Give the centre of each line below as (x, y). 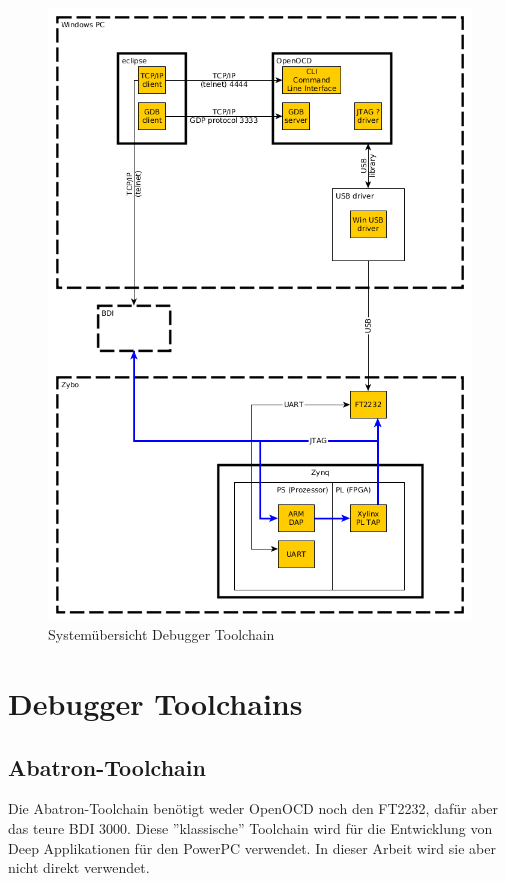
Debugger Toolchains (155, 702)
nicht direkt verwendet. (79, 867)
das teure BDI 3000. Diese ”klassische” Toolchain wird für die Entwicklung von (250, 827)
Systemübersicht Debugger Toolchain (161, 634)
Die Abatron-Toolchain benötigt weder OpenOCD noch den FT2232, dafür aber (253, 808)
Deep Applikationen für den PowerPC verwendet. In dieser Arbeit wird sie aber (252, 847)
